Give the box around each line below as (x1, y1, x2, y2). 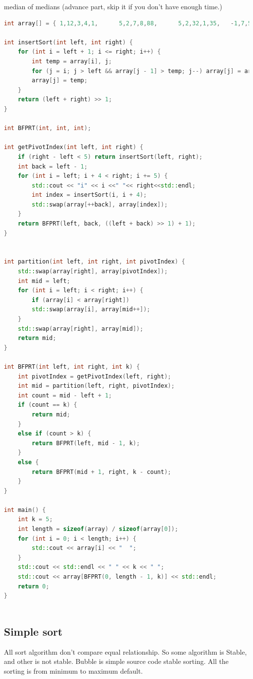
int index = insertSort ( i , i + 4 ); (32, 191, 147, 199)
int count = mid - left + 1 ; (18, 392, 112, 399)
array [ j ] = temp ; (32, 77, 88, 84)
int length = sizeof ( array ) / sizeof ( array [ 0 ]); (18, 526, 179, 533)
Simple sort (4, 623, 63, 639)
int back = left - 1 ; (18, 163, 88, 170)
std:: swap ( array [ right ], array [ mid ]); (18, 325, 144, 332)
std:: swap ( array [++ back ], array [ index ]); (32, 201, 168, 208)
